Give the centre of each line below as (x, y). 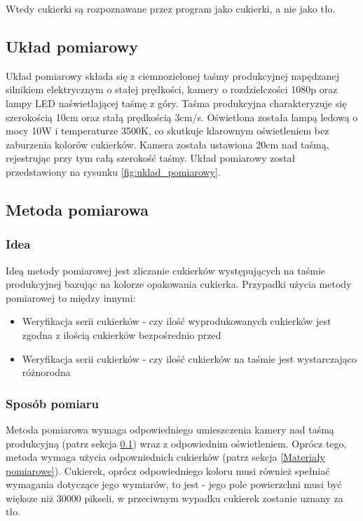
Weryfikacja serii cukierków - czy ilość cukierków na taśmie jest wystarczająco (190, 358)
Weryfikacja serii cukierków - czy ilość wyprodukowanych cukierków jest (177, 321)
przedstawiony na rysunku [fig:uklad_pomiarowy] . (113, 171)
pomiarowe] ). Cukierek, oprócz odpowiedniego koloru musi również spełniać (168, 470)
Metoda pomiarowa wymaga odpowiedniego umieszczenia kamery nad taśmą (170, 429)
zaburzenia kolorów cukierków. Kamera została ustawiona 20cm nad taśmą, (167, 144)
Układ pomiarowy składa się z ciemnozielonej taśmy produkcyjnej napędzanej (172, 75)
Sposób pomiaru (53, 403)
